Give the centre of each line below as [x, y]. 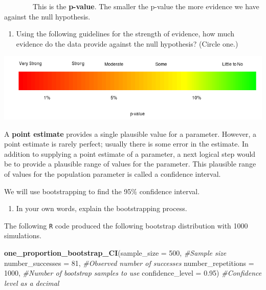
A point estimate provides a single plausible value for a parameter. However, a [130, 133]
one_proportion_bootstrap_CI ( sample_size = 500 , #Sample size [115, 253]
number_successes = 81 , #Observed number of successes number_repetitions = [129, 263]
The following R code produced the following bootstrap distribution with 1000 [126, 225]
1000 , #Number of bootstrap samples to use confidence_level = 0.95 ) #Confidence [133, 273]
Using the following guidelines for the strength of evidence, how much [125, 34]
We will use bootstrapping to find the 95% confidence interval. [102, 191]
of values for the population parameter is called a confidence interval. [113, 174]
